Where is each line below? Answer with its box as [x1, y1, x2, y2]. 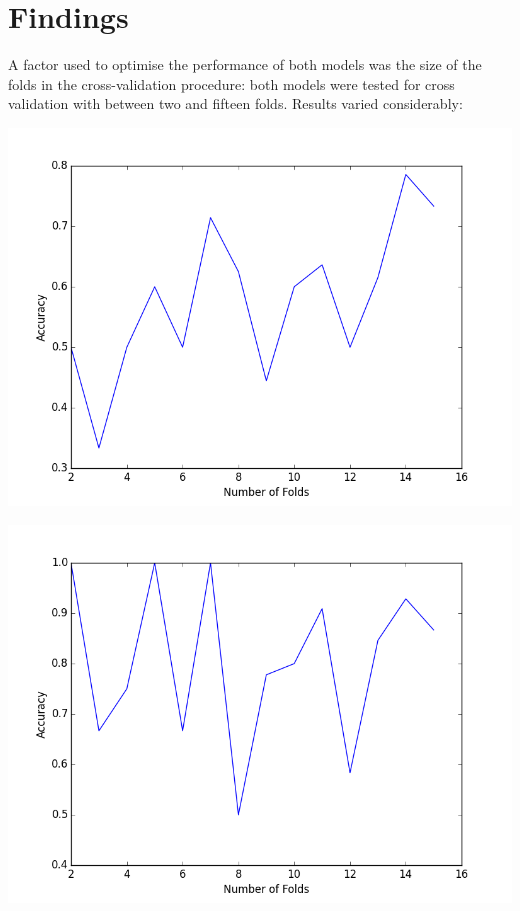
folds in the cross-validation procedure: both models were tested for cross [8, 73, 455, 94]
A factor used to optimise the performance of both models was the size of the [8, 54, 482, 75]
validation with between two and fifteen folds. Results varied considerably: [8, 93, 463, 114]
